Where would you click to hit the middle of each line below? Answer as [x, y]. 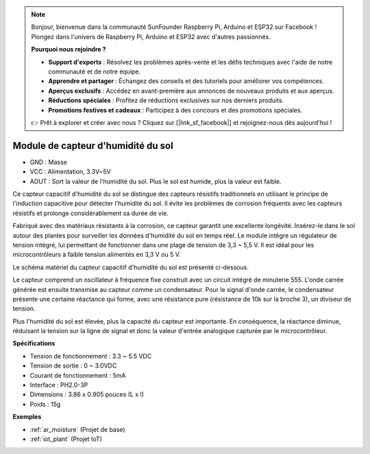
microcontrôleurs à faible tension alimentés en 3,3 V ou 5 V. [97, 255]
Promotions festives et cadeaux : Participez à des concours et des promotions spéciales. [175, 110]
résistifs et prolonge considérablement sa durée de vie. [91, 213]
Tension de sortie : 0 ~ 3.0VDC [73, 366]
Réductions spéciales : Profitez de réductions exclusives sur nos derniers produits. [166, 100]
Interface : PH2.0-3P [59, 385]
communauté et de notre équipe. [95, 71]
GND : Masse [49, 162]
